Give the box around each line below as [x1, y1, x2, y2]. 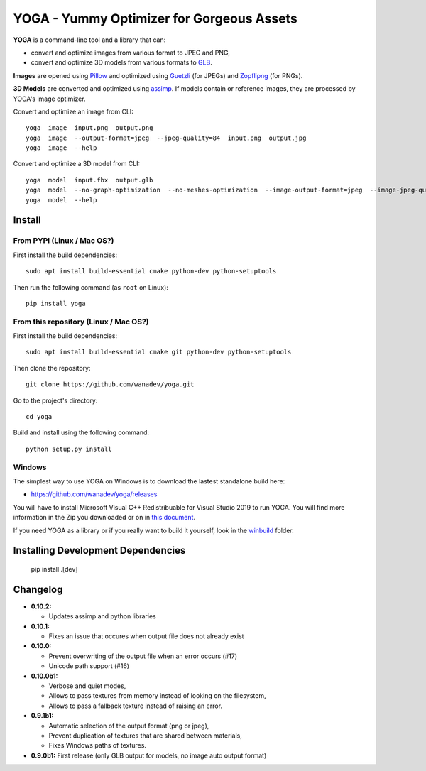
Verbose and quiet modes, [48, 682, 126, 690]
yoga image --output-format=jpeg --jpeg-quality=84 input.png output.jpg [26, 133, 307, 142]
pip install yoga [26, 299, 86, 307]
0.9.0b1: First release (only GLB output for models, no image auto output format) [31, 751, 267, 760]
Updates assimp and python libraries [48, 612, 156, 620]
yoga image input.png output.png [26, 124, 153, 132]
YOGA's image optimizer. [13, 94, 86, 103]
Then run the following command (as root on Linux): [13, 283, 168, 291]
